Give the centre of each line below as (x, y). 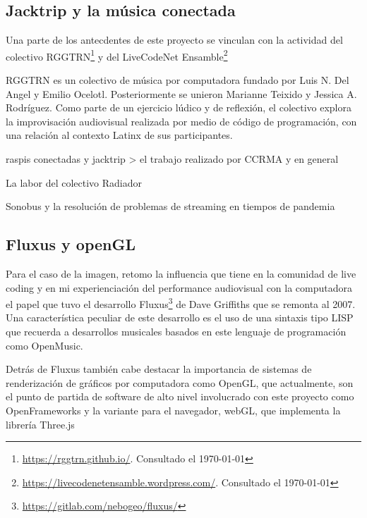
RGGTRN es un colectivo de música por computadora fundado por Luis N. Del (178, 80)
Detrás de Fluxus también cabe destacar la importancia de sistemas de (159, 369)
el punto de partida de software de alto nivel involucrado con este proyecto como (180, 396)
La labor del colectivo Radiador (74, 182)
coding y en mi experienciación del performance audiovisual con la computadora (179, 287)
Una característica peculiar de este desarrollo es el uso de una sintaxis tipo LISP (180, 317)
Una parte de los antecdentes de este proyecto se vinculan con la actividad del (174, 40)
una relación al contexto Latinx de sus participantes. (119, 135)
